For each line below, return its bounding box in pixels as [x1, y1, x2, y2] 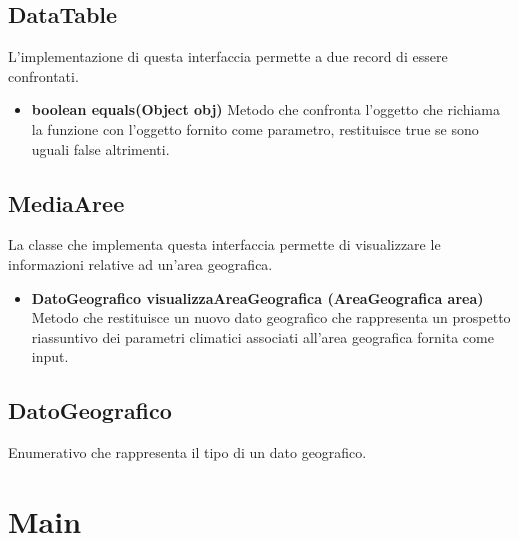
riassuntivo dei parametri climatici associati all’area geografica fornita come [31, 326, 494, 347]
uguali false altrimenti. [31, 138, 170, 159]
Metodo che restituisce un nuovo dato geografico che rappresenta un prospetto [31, 307, 511, 328]
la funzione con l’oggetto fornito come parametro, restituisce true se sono [31, 118, 479, 139]
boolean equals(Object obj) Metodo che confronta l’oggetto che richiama [31, 99, 500, 120]
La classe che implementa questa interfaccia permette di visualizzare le [8, 234, 441, 255]
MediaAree [8, 187, 125, 218]
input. [31, 346, 69, 367]
